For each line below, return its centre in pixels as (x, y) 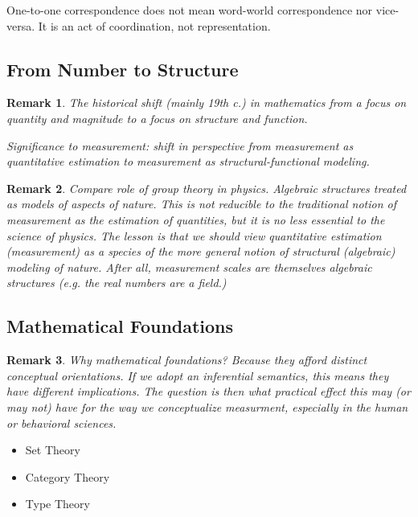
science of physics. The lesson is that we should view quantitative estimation (194, 235)
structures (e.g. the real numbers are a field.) (117, 283)
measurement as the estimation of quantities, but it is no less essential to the (196, 219)
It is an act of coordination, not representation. (154, 25)
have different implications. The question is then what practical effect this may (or (209, 391)
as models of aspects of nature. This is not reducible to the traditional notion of (202, 204)
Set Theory (53, 450)
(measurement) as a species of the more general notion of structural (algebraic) (201, 251)
